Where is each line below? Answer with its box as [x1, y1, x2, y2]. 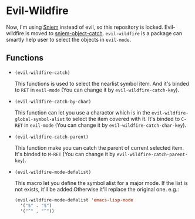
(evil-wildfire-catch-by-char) [14, 99, 92, 105]
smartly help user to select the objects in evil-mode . [6, 36, 131, 43]
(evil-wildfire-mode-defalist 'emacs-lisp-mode [14, 197, 133, 203]
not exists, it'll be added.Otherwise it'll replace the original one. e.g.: [14, 186, 179, 193]
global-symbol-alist [14, 116, 65, 122]
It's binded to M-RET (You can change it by [14, 150, 116, 157]
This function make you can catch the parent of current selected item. [14, 144, 184, 151]
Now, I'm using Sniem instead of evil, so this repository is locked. [6, 23, 163, 31]
